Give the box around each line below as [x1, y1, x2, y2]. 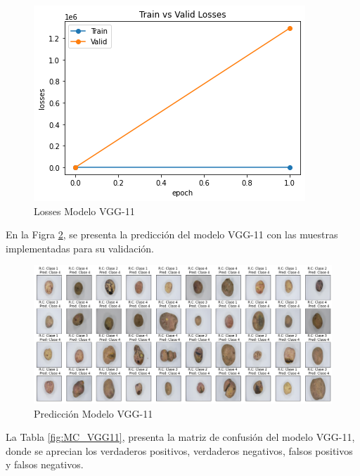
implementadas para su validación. [6, 240, 154, 255]
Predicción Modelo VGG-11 [34, 406, 153, 420]
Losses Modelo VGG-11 [34, 203, 135, 218]
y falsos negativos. [6, 457, 84, 472]
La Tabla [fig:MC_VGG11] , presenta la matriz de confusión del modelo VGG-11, [6, 430, 355, 444]
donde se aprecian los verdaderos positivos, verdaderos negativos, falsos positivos [6, 443, 353, 458]
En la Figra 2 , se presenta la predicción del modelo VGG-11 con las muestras [6, 227, 338, 242]
